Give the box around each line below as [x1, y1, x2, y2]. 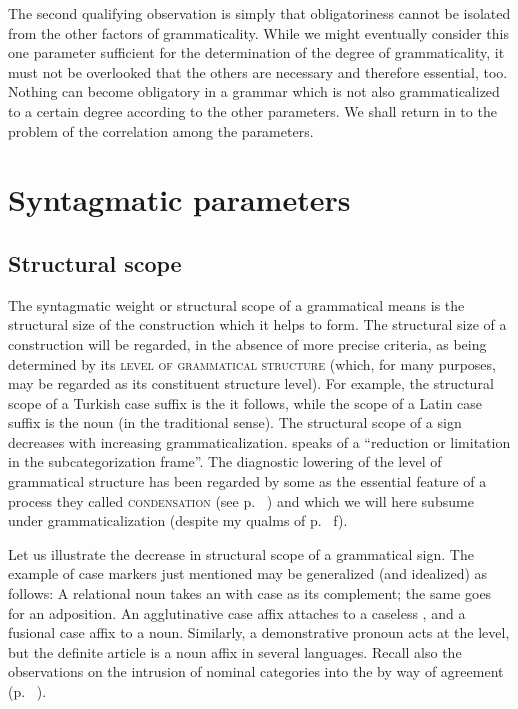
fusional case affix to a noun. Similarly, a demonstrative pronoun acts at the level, [8, 622, 510, 643]
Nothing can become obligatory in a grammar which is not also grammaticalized [8, 81, 500, 102]
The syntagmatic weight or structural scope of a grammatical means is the [8, 294, 465, 315]
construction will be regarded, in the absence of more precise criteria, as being [8, 333, 487, 354]
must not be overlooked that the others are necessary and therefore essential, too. [8, 61, 508, 82]
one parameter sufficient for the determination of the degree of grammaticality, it [8, 42, 505, 63]
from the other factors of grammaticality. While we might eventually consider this [8, 22, 509, 43]
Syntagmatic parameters [8, 179, 351, 220]
